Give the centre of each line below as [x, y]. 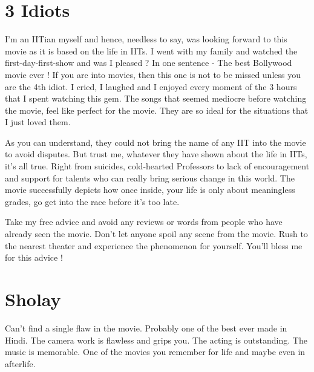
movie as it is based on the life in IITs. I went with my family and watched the [151, 51]
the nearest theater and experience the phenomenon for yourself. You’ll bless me [154, 245]
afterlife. [20, 363]
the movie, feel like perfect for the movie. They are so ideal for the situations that [157, 110]
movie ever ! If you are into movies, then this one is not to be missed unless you [153, 74]
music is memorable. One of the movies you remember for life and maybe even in [155, 352]
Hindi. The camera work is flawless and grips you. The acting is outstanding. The [156, 340]
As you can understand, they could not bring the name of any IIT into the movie [155, 142]
